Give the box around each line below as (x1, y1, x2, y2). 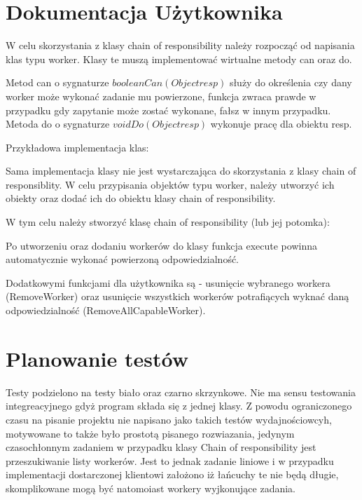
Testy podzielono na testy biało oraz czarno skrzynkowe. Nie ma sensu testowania (6, 384, 356, 399)
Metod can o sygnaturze (6, 75, 109, 90)
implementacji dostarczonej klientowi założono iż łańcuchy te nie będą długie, (6, 467, 339, 482)
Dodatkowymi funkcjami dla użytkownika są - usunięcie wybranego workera (6, 275, 330, 290)
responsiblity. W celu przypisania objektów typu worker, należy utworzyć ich (6, 177, 335, 191)
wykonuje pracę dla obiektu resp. (210, 116, 352, 131)
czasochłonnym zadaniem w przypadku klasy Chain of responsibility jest (6, 440, 316, 454)
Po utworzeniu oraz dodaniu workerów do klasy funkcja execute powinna (6, 238, 317, 252)
